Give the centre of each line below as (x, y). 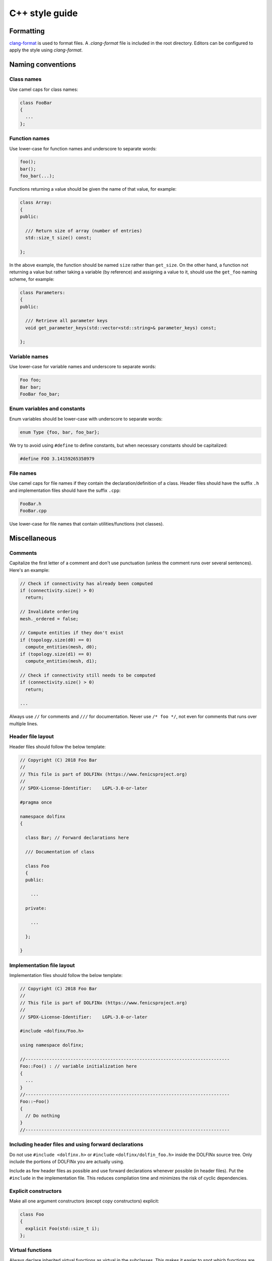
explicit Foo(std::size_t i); (63, 1228)
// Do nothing (43, 1116)
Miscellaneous (33, 538)
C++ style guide (44, 13)
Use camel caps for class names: (44, 89)
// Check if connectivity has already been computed (86, 583)
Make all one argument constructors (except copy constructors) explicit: (84, 1201)
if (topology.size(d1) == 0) (56, 654)
